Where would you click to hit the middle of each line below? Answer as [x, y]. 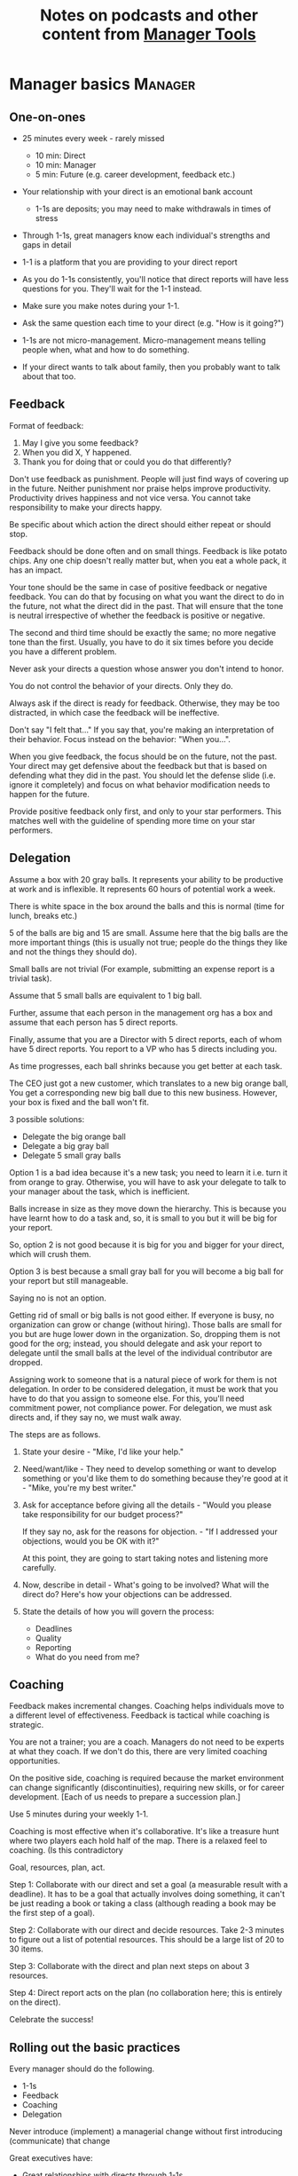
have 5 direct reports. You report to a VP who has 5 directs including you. [143, 1048]
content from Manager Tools [149, 34]
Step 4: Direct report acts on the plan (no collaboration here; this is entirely [146, 1993]
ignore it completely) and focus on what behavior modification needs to [140, 784]
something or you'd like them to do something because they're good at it [155, 1478]
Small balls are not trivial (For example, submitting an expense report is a [142, 969]
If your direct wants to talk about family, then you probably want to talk [151, 367]
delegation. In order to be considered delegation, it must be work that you [144, 1389]
